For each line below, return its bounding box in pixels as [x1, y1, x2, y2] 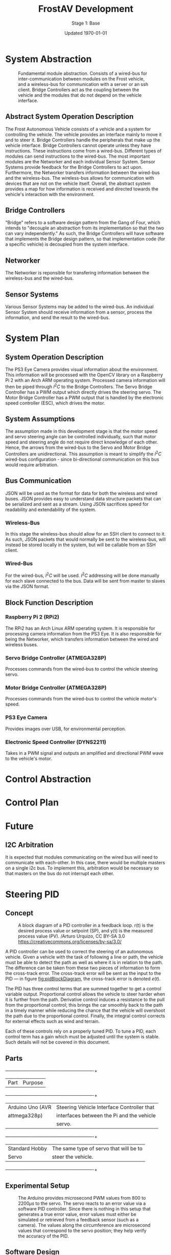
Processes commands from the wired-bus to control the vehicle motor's [5, 696, 157, 702]
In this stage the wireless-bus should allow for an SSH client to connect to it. [5, 531, 166, 537]
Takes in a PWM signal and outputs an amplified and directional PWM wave [5, 750, 164, 756]
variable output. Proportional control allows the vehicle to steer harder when [5, 991, 165, 997]
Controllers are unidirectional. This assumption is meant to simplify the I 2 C [5, 450, 162, 457]
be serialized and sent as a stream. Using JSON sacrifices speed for [5, 501, 149, 507]
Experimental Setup [5, 1181, 70, 1190]
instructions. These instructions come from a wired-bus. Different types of [5, 147, 162, 154]
